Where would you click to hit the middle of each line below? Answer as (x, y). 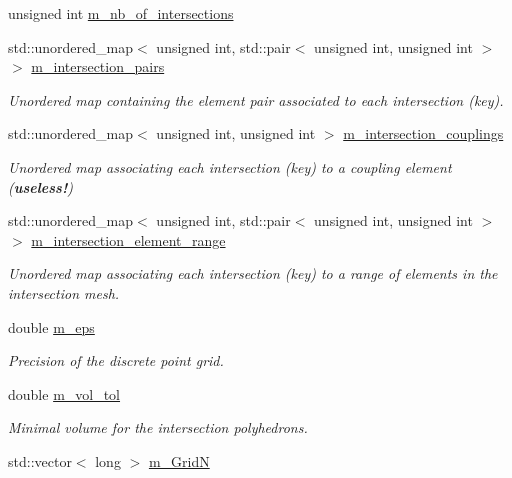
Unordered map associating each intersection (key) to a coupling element (230, 166)
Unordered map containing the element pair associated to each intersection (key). (256, 99)
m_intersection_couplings (423, 133)
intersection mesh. (64, 292)
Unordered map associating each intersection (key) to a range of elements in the (253, 273)
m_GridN (179, 460)
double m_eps (51, 326)
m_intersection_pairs (98, 66)
